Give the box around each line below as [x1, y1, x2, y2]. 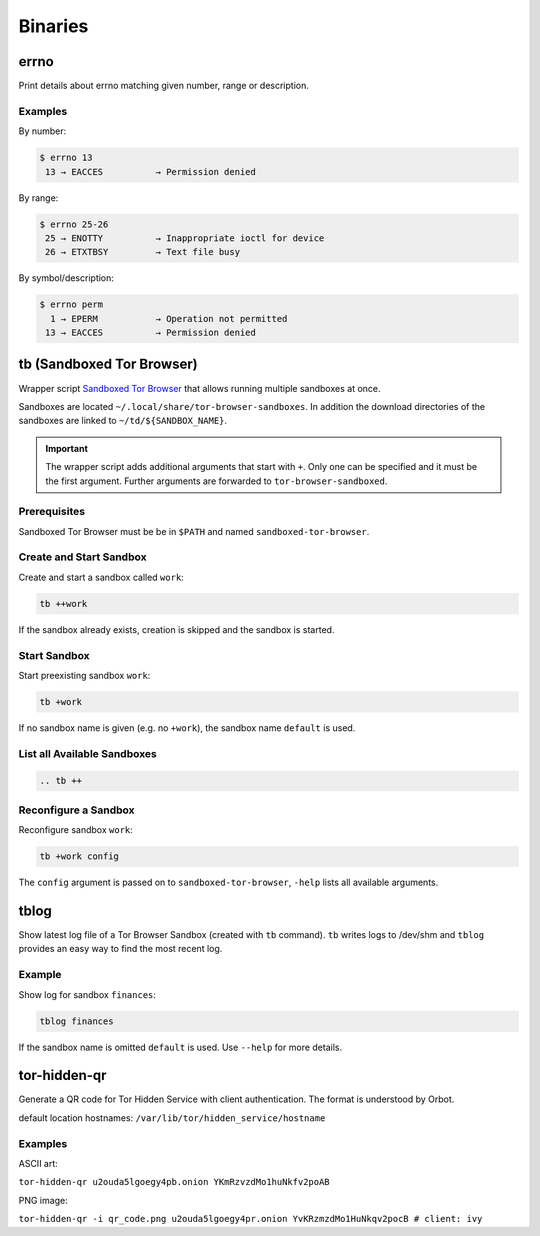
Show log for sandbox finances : [18, 988, 157, 1000]
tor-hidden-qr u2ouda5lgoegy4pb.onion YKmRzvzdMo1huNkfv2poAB [18, 1176, 330, 1188]
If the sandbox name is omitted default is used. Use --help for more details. [18, 1041, 343, 1053]
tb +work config [39, 851, 120, 862]
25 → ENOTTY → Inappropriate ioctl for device [45, 232, 325, 244]
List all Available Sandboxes [18, 746, 157, 760]
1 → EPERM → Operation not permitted [50, 313, 288, 324]
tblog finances [39, 1015, 114, 1027]
